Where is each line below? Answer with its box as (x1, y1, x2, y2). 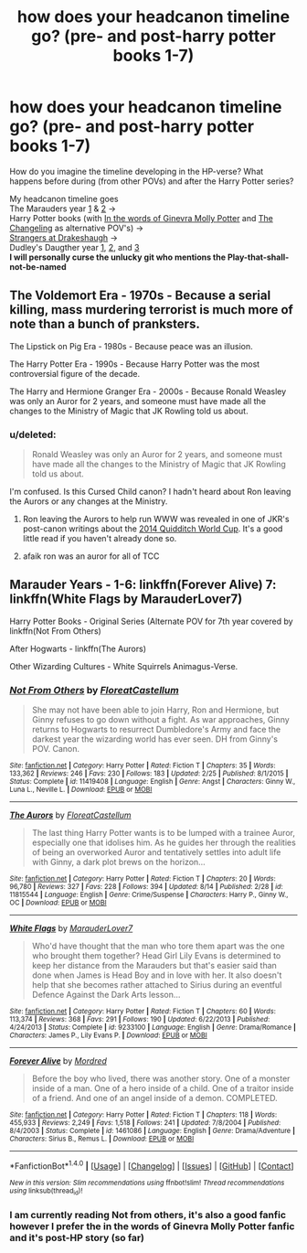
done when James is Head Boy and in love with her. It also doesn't (31, 969, 282, 980)
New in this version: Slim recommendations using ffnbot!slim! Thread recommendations (9, 1178, 285, 1187)
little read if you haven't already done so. (22, 533, 177, 544)
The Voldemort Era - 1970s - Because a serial (9, 288, 271, 304)
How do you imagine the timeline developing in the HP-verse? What (9, 166, 264, 177)
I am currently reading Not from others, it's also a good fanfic (9, 1209, 286, 1222)
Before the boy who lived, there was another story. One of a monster (31, 1073, 291, 1085)
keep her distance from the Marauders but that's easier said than (31, 960, 277, 971)
